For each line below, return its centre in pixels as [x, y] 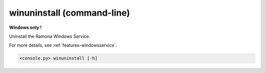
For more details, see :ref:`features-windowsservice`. [63, 45]
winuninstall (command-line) [69, 13]
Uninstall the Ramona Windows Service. [50, 36]
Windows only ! [25, 27]
